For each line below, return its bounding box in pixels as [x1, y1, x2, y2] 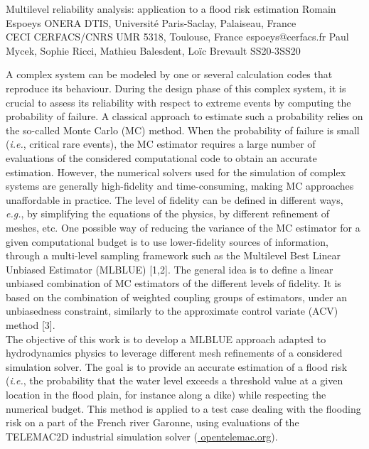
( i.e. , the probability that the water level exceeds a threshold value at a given [6, 373, 343, 388]
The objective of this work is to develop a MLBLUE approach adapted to [6, 331, 326, 346]
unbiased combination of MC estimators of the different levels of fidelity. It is [6, 276, 341, 291]
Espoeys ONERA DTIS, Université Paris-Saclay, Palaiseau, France [6, 15, 296, 30]
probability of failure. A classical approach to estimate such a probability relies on [6, 109, 363, 124]
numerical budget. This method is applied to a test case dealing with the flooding [6, 401, 361, 416]
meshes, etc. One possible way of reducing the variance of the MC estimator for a [6, 220, 360, 234]
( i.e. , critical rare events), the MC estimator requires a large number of [6, 136, 316, 151]
